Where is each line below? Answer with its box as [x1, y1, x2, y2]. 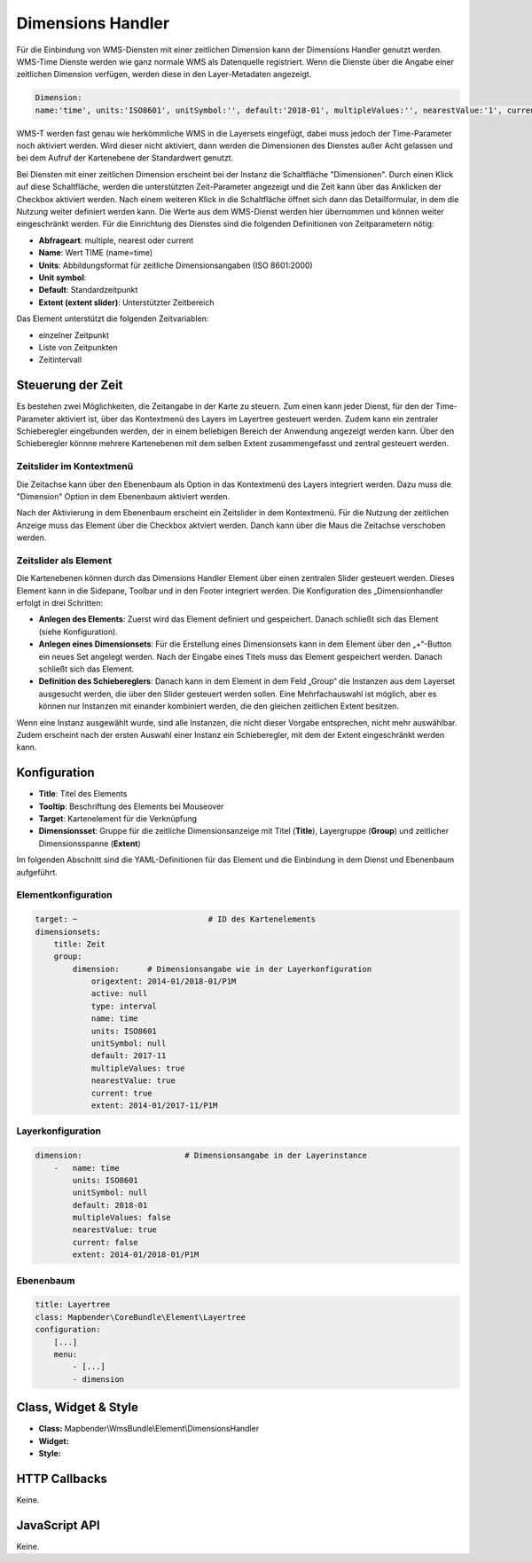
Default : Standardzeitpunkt [38, 285, 138, 295]
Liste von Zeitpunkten [38, 341, 119, 352]
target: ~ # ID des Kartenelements [35, 914, 317, 924]
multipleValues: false [72, 1213, 172, 1223]
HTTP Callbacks [16, 1471, 108, 1486]
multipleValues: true [90, 1063, 185, 1073]
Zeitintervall [38, 355, 82, 365]
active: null [90, 989, 148, 999]
